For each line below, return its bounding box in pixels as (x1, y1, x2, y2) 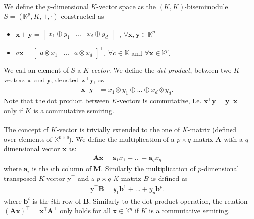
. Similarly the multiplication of (101, 163, 196, 174)
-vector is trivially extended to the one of (56, 124, 180, 135)
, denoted (51, 74, 79, 84)
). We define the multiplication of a (69, 134, 175, 144)
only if (4, 105, 23, 115)
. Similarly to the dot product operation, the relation (89, 196, 248, 206)
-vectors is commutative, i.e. (117, 96, 202, 106)
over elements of (4, 134, 52, 144)
